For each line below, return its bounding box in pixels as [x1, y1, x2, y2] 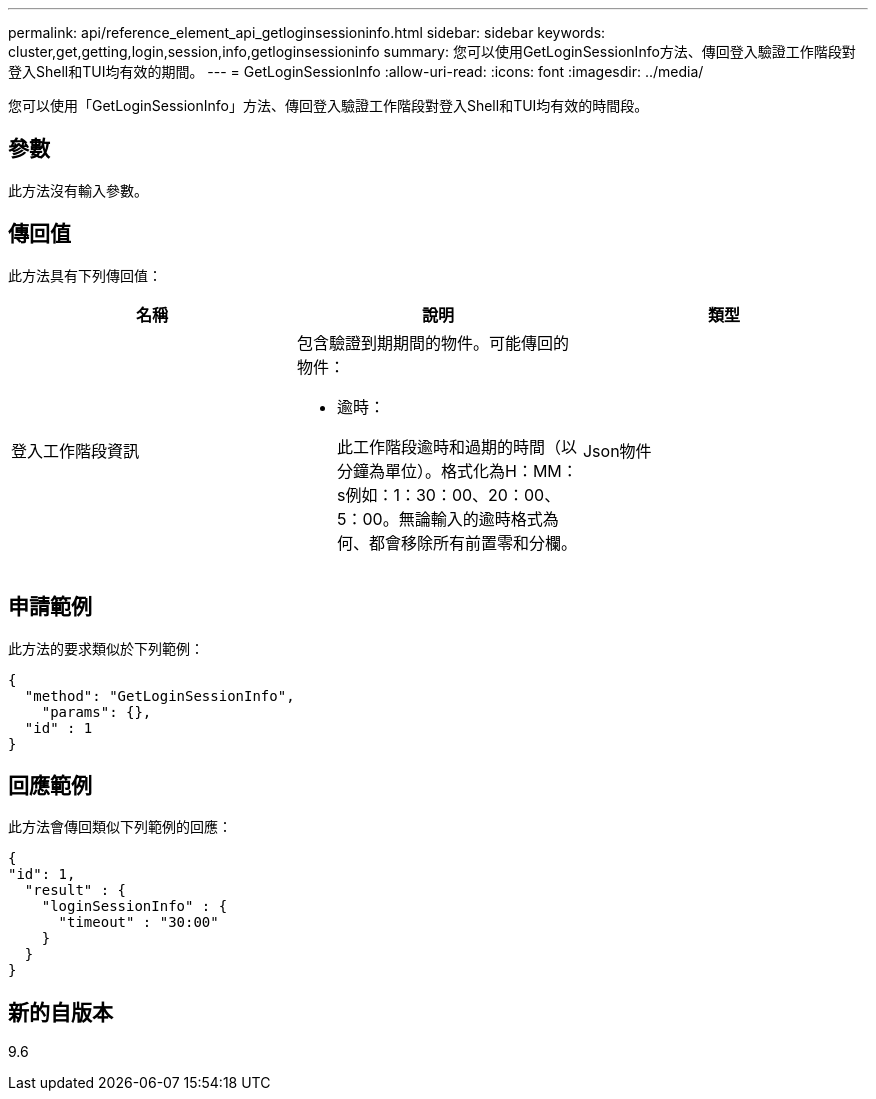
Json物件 [582, 440, 652, 461]
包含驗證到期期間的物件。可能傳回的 [296, 332, 569, 353]
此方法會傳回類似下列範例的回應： [8, 818, 232, 836]
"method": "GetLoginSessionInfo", [24, 687, 295, 704]
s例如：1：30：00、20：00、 [336, 484, 561, 505]
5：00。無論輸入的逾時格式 [336, 508, 543, 529]
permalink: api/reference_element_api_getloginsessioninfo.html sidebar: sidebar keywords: [8, 24, 606, 41]
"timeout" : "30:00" [58, 914, 219, 931]
